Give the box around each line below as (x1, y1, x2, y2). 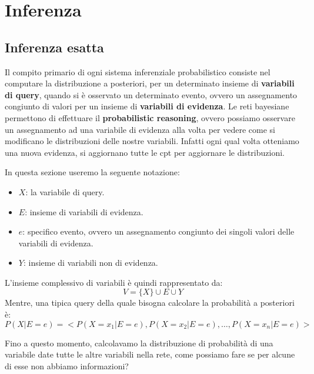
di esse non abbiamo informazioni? (5, 359, 129, 372)
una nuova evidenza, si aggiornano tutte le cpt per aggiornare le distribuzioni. (5, 146, 285, 158)
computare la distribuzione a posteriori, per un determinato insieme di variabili (5, 77, 295, 89)
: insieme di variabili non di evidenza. (23, 256, 158, 269)
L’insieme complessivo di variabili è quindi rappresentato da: (5, 276, 223, 288)
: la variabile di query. (25, 185, 105, 198)
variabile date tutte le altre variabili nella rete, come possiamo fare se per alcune (5, 348, 295, 360)
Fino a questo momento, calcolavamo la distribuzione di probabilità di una (5, 336, 273, 349)
